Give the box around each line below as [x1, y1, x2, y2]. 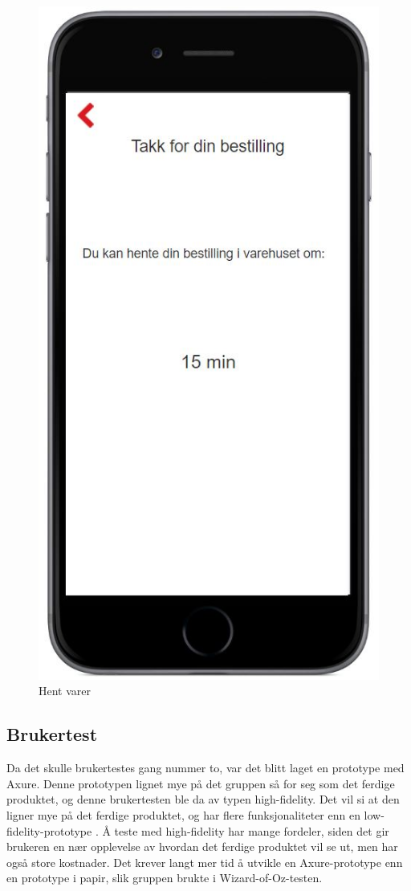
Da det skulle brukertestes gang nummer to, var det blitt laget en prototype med [6, 759, 405, 776]
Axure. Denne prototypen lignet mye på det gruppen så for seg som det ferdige [6, 775, 395, 791]
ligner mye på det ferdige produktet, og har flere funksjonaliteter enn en [6, 807, 360, 823]
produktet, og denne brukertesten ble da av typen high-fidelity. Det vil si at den [6, 791, 400, 808]
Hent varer [39, 682, 92, 699]
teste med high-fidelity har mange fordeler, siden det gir [114, 822, 389, 839]
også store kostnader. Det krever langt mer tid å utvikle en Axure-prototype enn [6, 853, 403, 870]
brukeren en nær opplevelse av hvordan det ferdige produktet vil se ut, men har [6, 838, 398, 855]
